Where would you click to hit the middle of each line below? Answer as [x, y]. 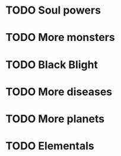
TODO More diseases [59, 92]
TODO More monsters [60, 38]
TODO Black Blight [52, 64]
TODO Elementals [50, 146]
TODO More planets [55, 119]
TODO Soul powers [53, 10]
